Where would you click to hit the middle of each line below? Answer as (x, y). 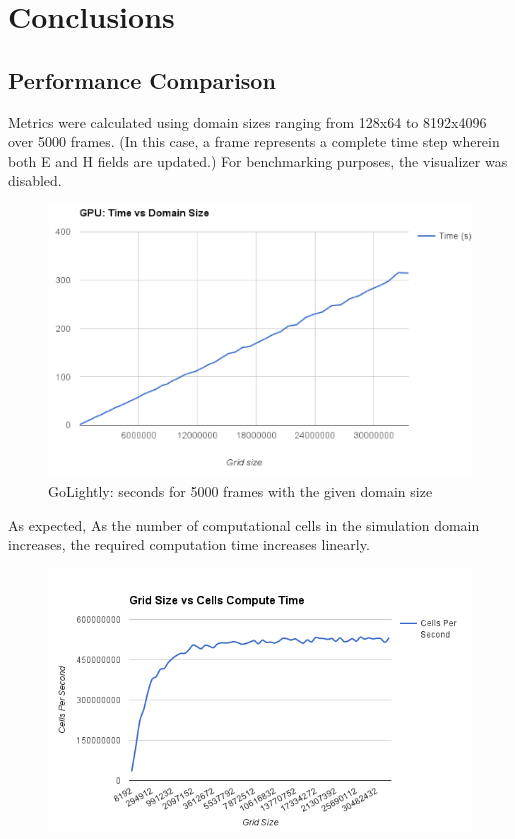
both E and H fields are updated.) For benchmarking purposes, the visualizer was (258, 160)
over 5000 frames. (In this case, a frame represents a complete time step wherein (254, 141)
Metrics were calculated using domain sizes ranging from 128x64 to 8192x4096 (247, 121)
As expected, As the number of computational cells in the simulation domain (244, 524)
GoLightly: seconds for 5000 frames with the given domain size (240, 491)
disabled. (35, 180)
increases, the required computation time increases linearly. (189, 544)
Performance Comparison (142, 79)
